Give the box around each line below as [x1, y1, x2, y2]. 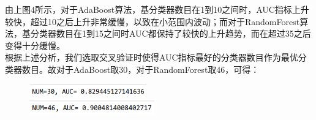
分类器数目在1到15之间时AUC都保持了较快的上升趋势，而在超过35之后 [30, 27, 311, 40]
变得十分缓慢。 [5, 39, 65, 51]
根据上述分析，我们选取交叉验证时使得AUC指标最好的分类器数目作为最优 [5, 51, 298, 64]
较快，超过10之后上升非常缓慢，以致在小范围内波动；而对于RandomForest [5, 15, 300, 28]
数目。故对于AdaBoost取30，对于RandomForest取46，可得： [21, 62, 260, 75]
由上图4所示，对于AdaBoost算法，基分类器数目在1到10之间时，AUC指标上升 [5, 3, 309, 15]
